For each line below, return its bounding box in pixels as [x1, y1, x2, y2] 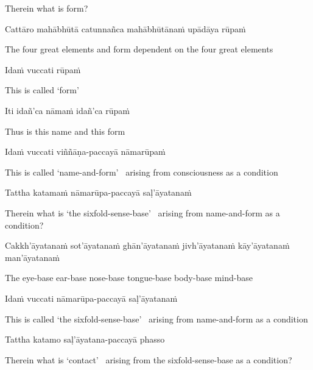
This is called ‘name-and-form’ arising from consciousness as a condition [5, 165, 278, 178]
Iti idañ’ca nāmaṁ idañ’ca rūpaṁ [5, 104, 130, 116]
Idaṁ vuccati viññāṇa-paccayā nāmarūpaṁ [5, 145, 166, 158]
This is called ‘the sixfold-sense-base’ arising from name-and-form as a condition [5, 312, 308, 325]
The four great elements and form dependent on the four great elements [5, 43, 273, 55]
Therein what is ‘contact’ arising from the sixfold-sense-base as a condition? [5, 353, 292, 366]
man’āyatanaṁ [5, 251, 60, 263]
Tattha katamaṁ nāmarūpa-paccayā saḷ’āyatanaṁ [5, 186, 192, 199]
